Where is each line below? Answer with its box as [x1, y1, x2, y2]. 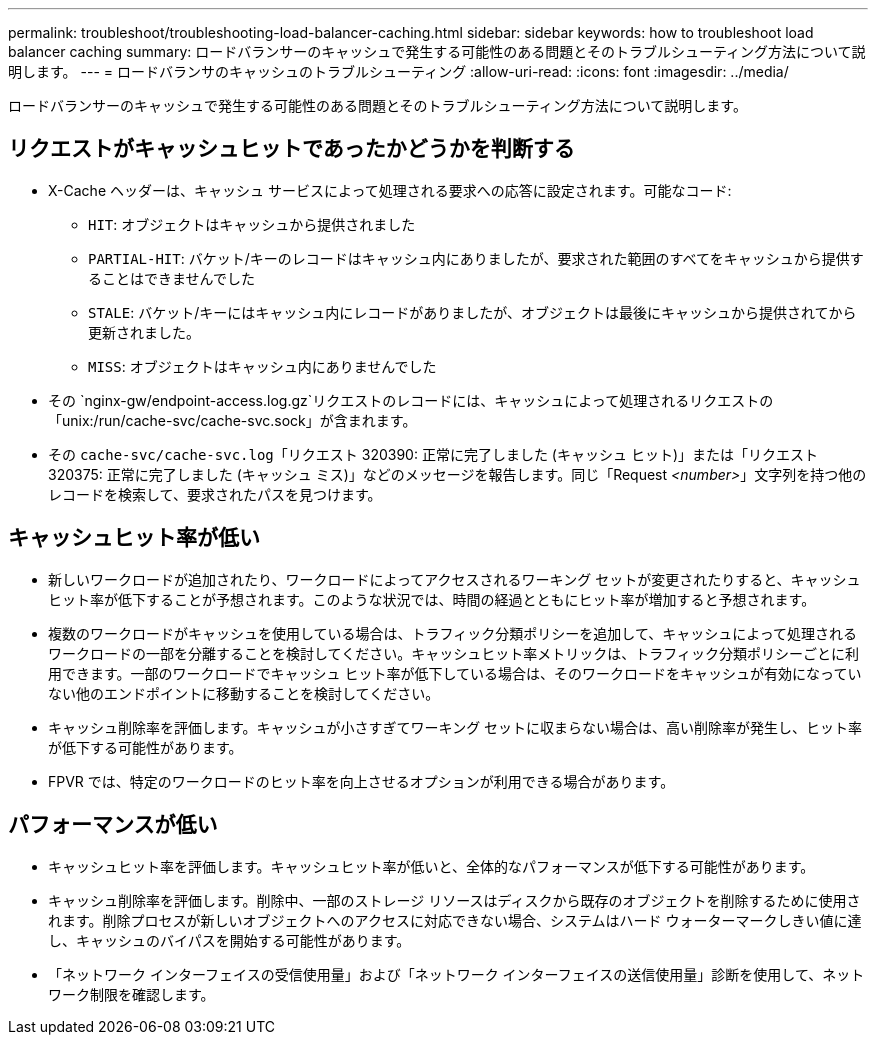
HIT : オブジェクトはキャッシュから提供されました [88, 215, 416, 233]
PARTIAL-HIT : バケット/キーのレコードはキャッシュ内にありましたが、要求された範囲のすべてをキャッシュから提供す [88, 249, 864, 267]
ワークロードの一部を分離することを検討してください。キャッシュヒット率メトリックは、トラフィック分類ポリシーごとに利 [48, 644, 859, 662]
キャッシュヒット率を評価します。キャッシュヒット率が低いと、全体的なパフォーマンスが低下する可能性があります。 [48, 857, 815, 875]
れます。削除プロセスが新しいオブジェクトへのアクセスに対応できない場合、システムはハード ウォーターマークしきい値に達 [48, 911, 862, 929]
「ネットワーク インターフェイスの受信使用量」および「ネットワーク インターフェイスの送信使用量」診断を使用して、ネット [48, 965, 865, 983]
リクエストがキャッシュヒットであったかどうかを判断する [8, 136, 575, 162]
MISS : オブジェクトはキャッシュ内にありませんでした [88, 357, 437, 375]
